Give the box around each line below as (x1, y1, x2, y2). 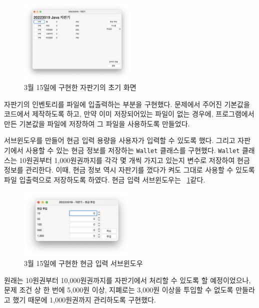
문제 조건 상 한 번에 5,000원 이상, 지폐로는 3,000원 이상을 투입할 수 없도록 (4, 284, 233, 295)
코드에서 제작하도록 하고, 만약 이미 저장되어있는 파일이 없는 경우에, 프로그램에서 (4, 108, 254, 119)
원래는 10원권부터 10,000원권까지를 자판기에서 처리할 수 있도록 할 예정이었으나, (4, 274, 251, 285)
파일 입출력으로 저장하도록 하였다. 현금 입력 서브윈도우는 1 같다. (4, 174, 205, 184)
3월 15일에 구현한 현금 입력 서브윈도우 (24, 258, 143, 268)
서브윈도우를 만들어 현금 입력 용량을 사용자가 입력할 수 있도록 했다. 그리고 (4, 135, 235, 145)
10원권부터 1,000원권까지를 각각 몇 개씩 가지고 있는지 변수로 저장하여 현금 (19, 154, 250, 165)
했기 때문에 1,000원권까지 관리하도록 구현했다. (12, 294, 156, 304)
